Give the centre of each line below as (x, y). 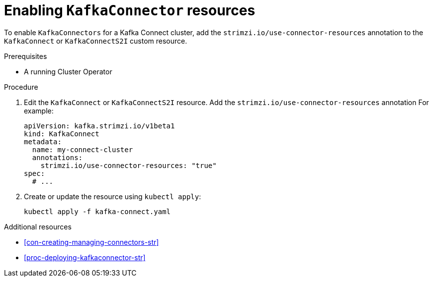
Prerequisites (26, 56)
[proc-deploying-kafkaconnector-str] (85, 257)
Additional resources (38, 226)
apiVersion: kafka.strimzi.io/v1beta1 (99, 126)
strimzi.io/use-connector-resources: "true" (129, 165)
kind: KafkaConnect (62, 134)
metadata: (43, 141)
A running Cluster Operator (68, 71)
